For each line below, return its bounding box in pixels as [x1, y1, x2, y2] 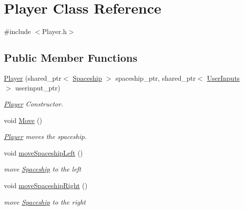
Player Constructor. [4, 99, 63, 109]
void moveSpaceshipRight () [4, 180, 88, 191]
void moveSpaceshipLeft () [4, 147, 83, 157]
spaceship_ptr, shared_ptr [115, 72, 196, 83]
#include [4, 26, 31, 36]
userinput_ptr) [15, 82, 60, 92]
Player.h [42, 26, 67, 36]
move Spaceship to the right [4, 196, 86, 207]
